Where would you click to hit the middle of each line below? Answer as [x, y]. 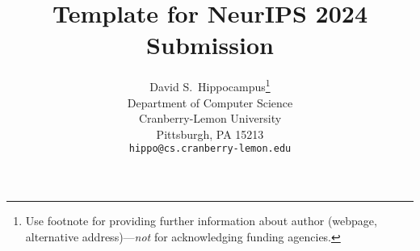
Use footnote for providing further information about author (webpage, [201, 220]
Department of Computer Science [210, 102]
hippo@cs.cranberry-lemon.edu [210, 149]
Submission [210, 45]
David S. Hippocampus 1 [210, 85]
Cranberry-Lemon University [210, 118]
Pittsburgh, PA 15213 [210, 134]
